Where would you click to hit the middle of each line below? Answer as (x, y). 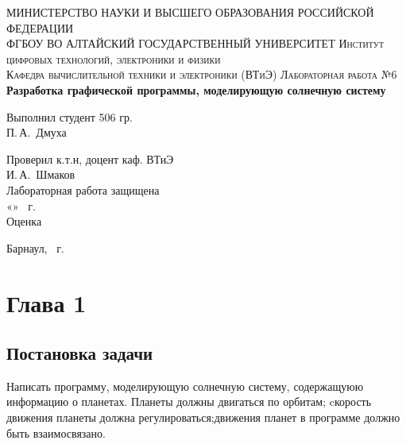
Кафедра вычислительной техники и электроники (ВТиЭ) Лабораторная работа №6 (202, 74)
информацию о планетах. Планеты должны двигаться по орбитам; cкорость (189, 402)
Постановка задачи (80, 353)
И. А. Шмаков (41, 174)
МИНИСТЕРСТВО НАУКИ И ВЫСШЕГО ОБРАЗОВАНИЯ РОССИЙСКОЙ (190, 12)
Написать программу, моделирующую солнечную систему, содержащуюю (185, 386)
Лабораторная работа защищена (83, 189)
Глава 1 (46, 302)
